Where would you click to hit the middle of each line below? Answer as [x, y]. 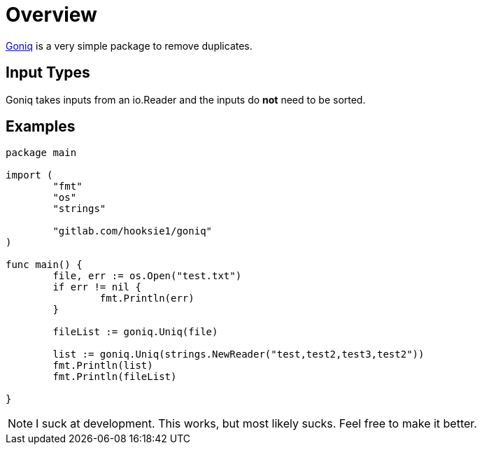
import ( [29, 175]
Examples [41, 127]
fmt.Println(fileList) [115, 377]
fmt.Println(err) [147, 298]
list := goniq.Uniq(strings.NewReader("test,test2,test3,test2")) [239, 354]
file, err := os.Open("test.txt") [147, 276]
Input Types [48, 73]
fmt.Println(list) [103, 366]
